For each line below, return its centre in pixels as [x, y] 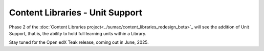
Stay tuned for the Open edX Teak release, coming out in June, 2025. [79, 42]
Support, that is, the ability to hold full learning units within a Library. [78, 33]
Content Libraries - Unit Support [76, 13]
